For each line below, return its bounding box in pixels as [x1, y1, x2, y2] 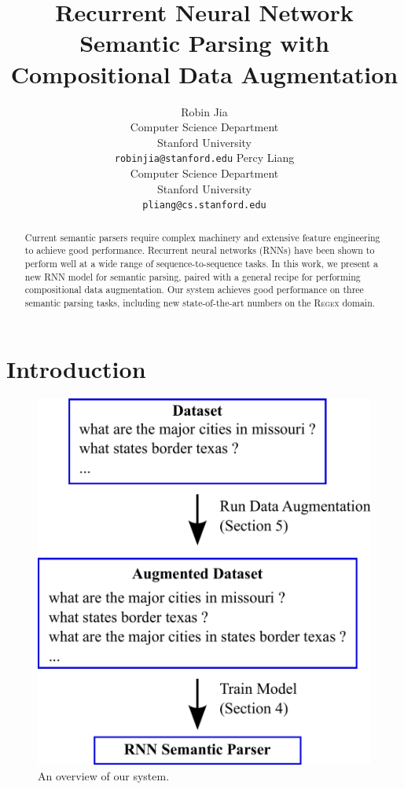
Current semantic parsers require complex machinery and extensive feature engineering [24, 230, 380, 244]
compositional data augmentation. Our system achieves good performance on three [24, 283, 364, 296]
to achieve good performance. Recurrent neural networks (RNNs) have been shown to [24, 244, 375, 257]
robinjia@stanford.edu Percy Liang [114, 149, 295, 166]
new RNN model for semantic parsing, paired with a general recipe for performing [24, 270, 361, 283]
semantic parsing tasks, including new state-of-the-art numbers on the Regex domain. [24, 295, 376, 309]
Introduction [6, 352, 146, 384]
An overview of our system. [38, 767, 170, 783]
